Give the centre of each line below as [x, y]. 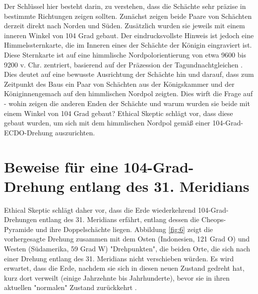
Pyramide [19, 229]
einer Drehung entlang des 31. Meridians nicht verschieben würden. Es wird [119, 258]
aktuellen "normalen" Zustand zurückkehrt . [70, 287]
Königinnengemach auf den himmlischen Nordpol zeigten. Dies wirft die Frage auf [129, 93]
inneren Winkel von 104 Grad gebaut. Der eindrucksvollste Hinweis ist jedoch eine [129, 35]
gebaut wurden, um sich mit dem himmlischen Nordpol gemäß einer [107, 123]
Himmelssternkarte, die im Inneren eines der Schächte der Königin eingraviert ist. [128, 45]
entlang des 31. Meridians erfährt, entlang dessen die [119, 219]
